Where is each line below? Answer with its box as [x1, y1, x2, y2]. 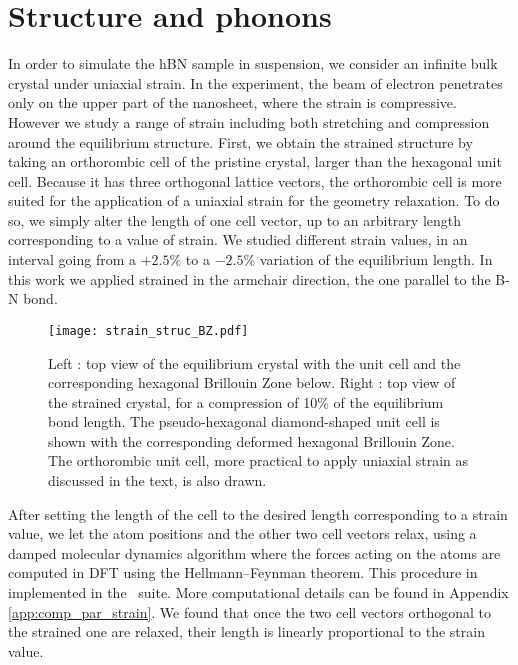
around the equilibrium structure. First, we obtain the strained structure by [8, 131, 473, 152]
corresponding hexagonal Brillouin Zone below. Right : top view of [48, 372, 456, 393]
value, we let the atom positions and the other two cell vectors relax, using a [8, 523, 477, 544]
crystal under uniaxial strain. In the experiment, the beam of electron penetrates [8, 72, 503, 93]
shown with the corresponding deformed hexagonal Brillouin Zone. [48, 430, 455, 451]
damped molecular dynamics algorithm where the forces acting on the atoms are [8, 542, 501, 563]
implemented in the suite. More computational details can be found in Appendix [8, 582, 509, 603]
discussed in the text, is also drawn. [48, 470, 267, 491]
